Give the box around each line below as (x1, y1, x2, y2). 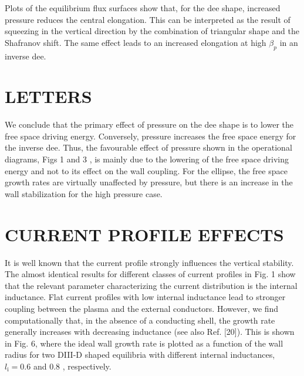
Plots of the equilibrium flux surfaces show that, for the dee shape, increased (5, 2, 281, 14)
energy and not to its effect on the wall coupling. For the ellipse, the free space (5, 164, 288, 177)
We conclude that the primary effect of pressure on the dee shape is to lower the (5, 118, 294, 131)
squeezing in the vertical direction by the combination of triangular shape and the (5, 25, 300, 37)
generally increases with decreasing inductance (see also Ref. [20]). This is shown (5, 325, 295, 338)
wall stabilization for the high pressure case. (5, 187, 163, 199)
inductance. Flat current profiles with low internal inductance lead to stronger (5, 291, 286, 303)
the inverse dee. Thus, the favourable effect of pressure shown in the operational (5, 141, 292, 154)
